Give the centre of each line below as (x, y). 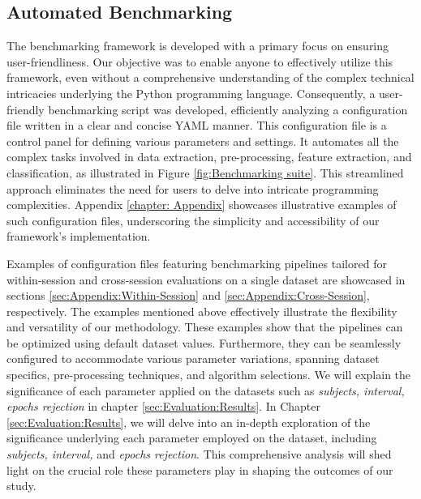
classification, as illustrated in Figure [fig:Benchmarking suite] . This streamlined (205, 172)
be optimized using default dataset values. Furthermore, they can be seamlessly (204, 342)
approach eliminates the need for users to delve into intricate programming (193, 188)
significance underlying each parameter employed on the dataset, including (192, 438)
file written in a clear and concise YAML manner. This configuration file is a (197, 125)
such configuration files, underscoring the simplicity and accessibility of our (193, 220)
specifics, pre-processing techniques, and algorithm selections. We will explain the (209, 375)
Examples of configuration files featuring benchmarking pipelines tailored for (197, 263)
